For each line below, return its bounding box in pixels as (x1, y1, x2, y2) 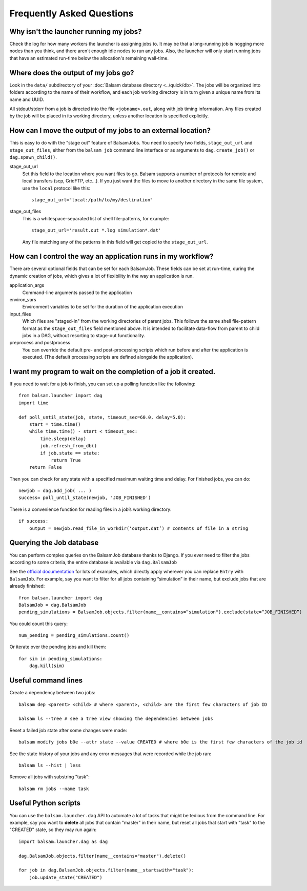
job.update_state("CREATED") (29, 874, 103, 880)
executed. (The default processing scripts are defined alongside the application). (22, 354, 193, 360)
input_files (9, 310, 31, 317)
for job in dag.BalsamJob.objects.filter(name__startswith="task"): (18, 867, 194, 873)
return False (29, 464, 62, 470)
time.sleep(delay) (40, 436, 87, 442)
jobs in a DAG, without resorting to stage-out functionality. (22, 332, 146, 338)
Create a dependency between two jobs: (9, 690, 96, 696)
